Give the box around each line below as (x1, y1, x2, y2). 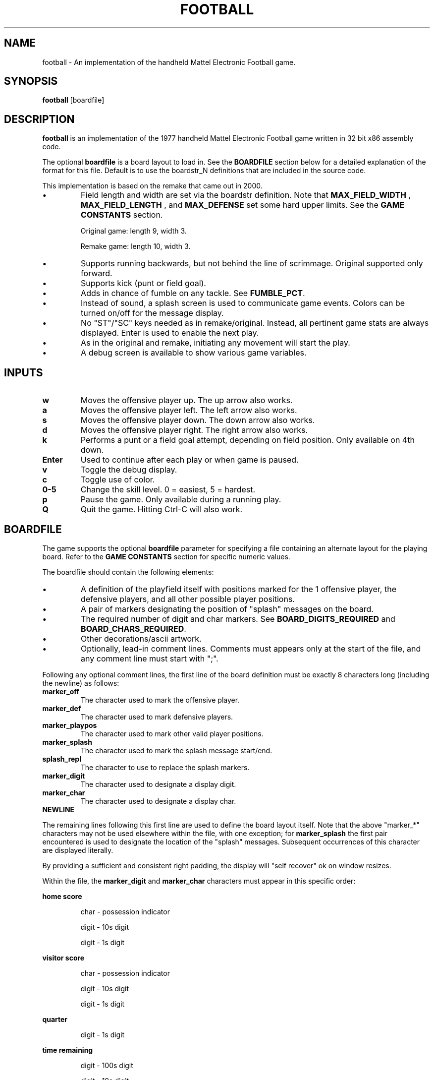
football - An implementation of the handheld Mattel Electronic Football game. (42, 58, 296, 66)
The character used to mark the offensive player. (80, 695, 240, 704)
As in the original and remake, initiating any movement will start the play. (81, 338, 350, 348)
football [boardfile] (42, 96, 105, 105)
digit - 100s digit (80, 1061, 133, 1070)
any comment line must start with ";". (81, 653, 218, 663)
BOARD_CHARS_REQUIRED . (81, 623, 186, 634)
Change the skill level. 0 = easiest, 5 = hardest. (80, 484, 256, 495)
